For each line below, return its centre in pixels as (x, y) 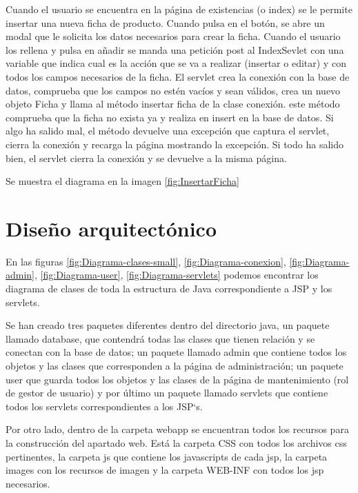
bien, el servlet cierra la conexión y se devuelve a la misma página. (146, 158)
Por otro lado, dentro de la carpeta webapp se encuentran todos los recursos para (177, 429)
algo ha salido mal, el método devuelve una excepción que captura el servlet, (168, 131)
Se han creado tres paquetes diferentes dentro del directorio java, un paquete (168, 325)
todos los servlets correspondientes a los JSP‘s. (104, 406)
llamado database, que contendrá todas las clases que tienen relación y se (160, 338)
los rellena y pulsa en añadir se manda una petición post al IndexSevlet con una (175, 49)
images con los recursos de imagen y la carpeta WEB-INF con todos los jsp (165, 470)
